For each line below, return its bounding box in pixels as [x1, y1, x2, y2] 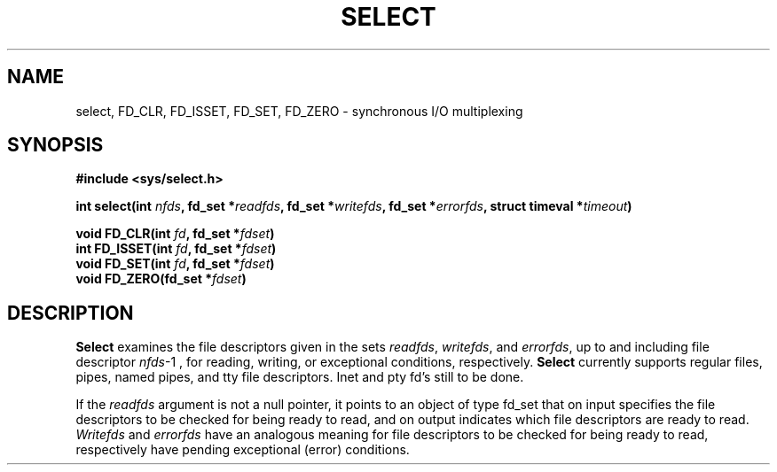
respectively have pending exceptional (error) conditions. [75, 442, 410, 458]
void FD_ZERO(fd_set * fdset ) [75, 271, 247, 287]
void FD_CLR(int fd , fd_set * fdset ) [75, 226, 275, 242]
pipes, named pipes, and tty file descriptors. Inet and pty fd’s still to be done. [75, 369, 524, 385]
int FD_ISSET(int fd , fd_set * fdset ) [75, 241, 277, 257]
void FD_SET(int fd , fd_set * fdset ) [75, 256, 275, 272]
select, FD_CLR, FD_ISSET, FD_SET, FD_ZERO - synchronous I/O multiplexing [75, 103, 523, 119]
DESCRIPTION [7, 301, 134, 324]
